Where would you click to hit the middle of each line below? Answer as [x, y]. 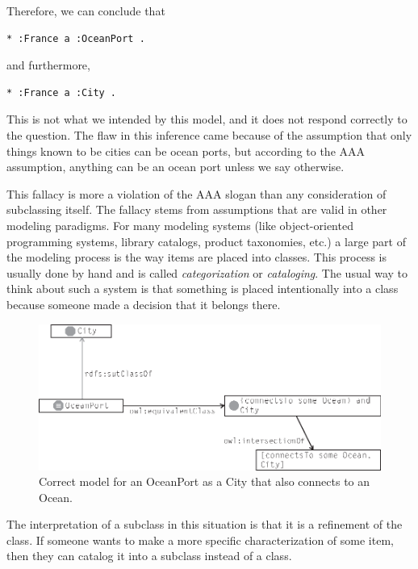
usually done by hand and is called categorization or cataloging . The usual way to [207, 272]
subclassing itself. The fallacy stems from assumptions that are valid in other [197, 209]
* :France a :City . [62, 92]
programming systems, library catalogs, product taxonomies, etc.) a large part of [206, 241]
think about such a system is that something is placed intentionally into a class [203, 289]
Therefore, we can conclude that [86, 10]
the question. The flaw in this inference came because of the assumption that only [209, 134]
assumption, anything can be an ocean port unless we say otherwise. [176, 167]
